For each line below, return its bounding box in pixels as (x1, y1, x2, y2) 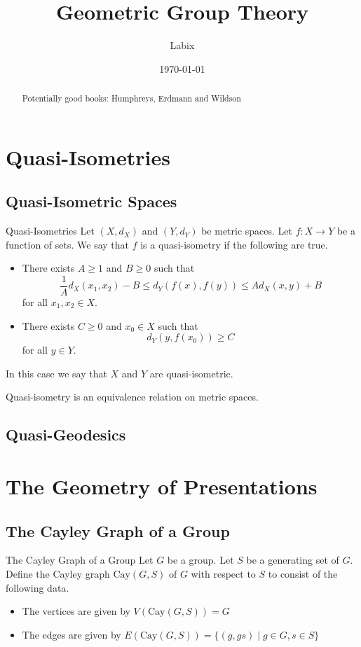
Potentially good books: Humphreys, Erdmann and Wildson (22, 92, 241, 104)
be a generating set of (246, 552, 339, 567)
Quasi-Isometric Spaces (6, 190, 177, 212)
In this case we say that (6, 366, 107, 380)
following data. (6, 580, 69, 594)
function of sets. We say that (6, 237, 130, 251)
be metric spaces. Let (201, 223, 293, 238)
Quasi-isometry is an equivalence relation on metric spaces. (6, 389, 259, 404)
